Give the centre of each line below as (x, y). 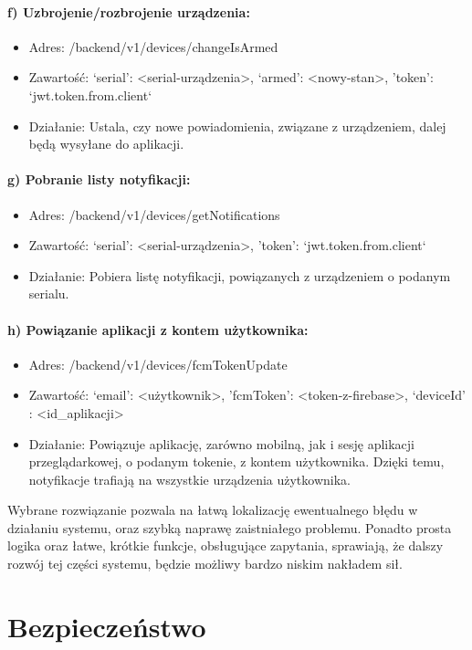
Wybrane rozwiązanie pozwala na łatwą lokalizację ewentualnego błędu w (213, 510)
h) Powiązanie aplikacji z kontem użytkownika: (158, 329)
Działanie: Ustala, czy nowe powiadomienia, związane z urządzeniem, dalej (237, 126)
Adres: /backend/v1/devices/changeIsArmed (153, 46)
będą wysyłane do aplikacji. (106, 144)
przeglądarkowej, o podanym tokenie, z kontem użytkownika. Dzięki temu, (236, 461)
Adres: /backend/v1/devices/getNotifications (154, 214)
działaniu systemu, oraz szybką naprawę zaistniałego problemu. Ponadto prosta (230, 527)
